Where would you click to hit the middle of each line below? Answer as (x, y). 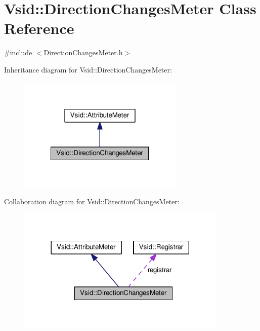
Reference (39, 28)
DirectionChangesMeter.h (83, 52)
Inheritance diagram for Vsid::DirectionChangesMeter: (88, 69)
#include (18, 52)
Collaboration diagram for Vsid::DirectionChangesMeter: (92, 201)
